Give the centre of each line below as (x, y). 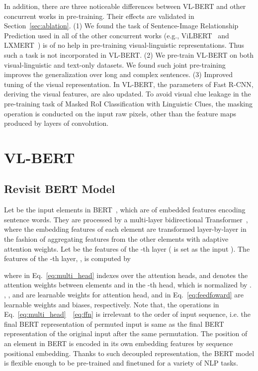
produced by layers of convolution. (56, 123)
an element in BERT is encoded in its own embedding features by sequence (119, 343)
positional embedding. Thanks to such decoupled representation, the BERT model (129, 353)
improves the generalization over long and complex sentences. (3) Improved (119, 74)
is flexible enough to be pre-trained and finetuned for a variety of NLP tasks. (121, 363)
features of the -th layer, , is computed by (67, 258)
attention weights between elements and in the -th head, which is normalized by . (128, 285)
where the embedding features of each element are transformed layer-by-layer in (125, 229)
